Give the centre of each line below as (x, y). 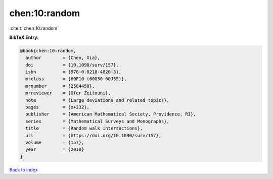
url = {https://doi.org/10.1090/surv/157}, (94, 135)
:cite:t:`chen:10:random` (34, 28)
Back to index (24, 169)
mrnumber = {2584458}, (60, 86)
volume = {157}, (55, 142)
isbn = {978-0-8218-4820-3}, (73, 72)
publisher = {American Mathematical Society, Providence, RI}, (111, 114)
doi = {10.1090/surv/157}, (72, 65)
